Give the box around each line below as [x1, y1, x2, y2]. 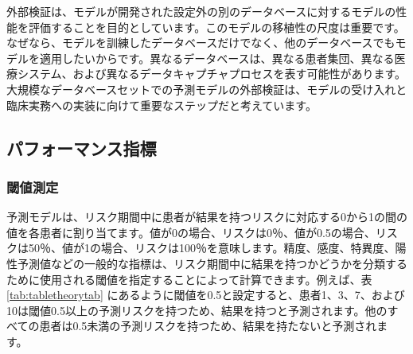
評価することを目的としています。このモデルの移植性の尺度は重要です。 [28, 18, 405, 35]
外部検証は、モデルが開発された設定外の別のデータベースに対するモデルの [6, 3, 396, 19]
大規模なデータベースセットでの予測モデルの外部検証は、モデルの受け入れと [6, 80, 407, 97]
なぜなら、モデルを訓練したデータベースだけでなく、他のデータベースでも [6, 34, 395, 51]
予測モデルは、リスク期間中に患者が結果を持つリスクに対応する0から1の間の [6, 208, 407, 225]
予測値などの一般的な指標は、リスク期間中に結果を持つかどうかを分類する [17, 255, 407, 271]
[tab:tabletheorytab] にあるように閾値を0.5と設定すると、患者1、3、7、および [6, 286, 405, 303]
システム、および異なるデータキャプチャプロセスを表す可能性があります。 [17, 65, 407, 82]
